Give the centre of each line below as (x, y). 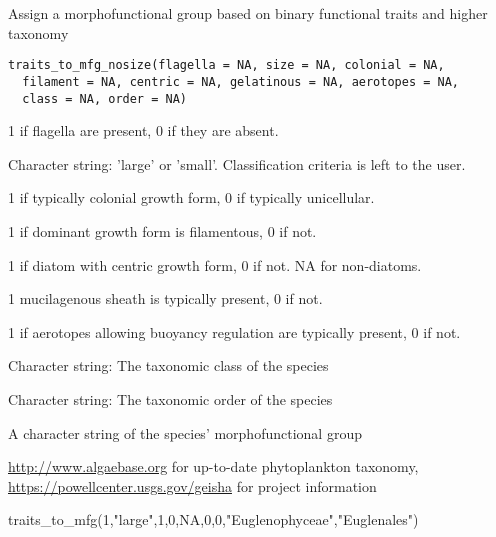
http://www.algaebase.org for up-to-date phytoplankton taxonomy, (213, 466)
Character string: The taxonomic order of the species (170, 398)
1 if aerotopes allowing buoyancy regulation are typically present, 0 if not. (234, 331)
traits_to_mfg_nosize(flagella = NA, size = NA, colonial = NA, (226, 65)
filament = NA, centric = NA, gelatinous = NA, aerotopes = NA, (241, 81)
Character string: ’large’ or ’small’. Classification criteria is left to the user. (237, 163)
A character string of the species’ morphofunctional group (185, 432)
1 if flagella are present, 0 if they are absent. (143, 130)
